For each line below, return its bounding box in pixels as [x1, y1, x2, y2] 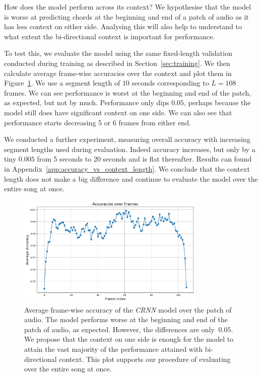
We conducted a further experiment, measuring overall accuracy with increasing [4, 134, 250, 144]
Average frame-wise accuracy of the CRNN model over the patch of [24, 304, 232, 315]
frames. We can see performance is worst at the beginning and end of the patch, [4, 87, 251, 98]
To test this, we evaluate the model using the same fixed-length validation [4, 48, 232, 58]
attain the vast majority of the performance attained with [24, 344, 203, 354]
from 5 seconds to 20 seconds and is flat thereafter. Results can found [37, 154, 252, 164]
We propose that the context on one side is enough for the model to [24, 334, 234, 344]
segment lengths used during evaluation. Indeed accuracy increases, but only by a [4, 143, 255, 154]
